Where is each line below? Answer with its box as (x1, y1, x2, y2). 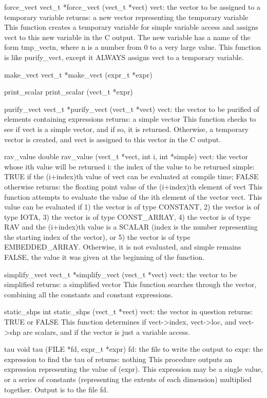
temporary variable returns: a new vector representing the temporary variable (4, 11, 249, 22)
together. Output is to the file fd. (4, 384, 108, 394)
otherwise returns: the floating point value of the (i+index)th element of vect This (4, 181, 263, 192)
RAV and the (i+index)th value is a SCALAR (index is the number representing (4, 221, 258, 232)
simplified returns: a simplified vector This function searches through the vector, (4, 279, 257, 290)
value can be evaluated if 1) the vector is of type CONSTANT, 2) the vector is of (4, 201, 260, 212)
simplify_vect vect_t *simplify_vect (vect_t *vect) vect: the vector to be (4, 269, 237, 279)
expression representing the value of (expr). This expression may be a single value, (4, 364, 263, 374)
